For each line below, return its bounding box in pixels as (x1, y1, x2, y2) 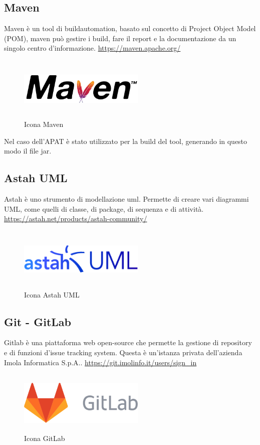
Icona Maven (24, 118, 64, 129)
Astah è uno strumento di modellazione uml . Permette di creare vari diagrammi (4, 193, 249, 204)
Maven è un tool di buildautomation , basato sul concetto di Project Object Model (4, 23, 256, 34)
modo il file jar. (4, 145, 52, 156)
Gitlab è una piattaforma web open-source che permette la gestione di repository (4, 337, 252, 348)
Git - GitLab (4, 314, 71, 329)
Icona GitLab (24, 433, 65, 443)
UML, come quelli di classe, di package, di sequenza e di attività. (4, 203, 204, 214)
